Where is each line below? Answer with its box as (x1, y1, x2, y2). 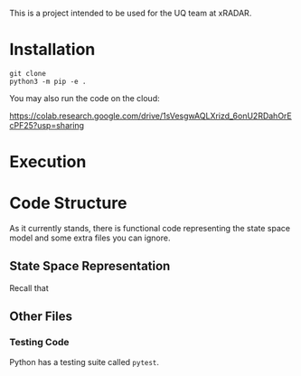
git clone (9, 69, 47, 78)
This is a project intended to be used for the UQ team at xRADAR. (9, 8, 252, 18)
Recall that (9, 282, 49, 293)
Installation (9, 40, 96, 60)
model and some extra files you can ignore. (9, 232, 171, 243)
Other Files (9, 309, 73, 324)
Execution (9, 152, 87, 173)
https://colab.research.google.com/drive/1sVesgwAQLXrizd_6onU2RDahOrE (9, 110, 292, 121)
